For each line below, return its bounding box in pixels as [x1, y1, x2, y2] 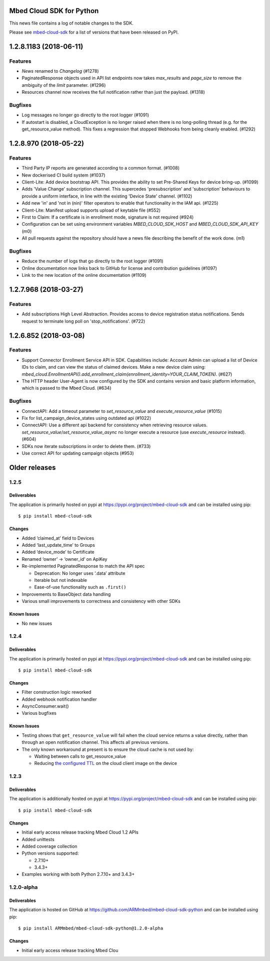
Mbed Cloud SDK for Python [9, 7, 99, 15]
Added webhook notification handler [21, 696, 97, 702]
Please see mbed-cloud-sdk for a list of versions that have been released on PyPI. [9, 29, 179, 35]
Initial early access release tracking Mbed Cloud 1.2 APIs [21, 829, 138, 835]
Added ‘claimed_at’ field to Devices [21, 535, 94, 541]
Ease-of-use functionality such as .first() [34, 584, 126, 590]
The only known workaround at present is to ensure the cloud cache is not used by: [21, 746, 194, 752]
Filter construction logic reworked [21, 689, 91, 695]
